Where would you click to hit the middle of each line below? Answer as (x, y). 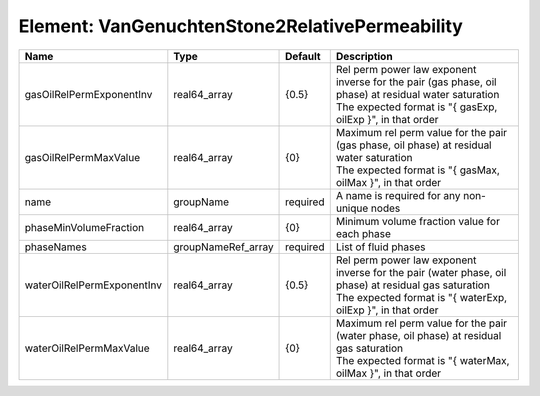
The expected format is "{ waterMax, (422, 360)
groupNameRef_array (223, 247)
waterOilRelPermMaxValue (87, 348)
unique (352, 208)
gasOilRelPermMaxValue (82, 157)
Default (303, 56)
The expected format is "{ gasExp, (416, 107)
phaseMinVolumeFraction (84, 227)
